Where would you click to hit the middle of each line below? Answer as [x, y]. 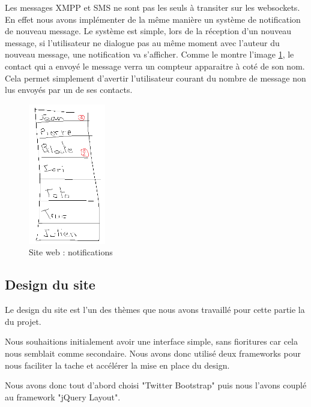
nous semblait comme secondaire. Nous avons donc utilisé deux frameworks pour [153, 353]
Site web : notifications [71, 252]
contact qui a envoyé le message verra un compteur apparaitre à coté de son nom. [155, 66]
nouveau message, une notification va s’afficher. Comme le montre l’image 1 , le [149, 54]
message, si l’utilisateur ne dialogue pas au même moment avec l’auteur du [142, 42]
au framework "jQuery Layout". [63, 397]
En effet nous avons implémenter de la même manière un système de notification [153, 19]
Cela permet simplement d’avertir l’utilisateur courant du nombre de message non [155, 78]
